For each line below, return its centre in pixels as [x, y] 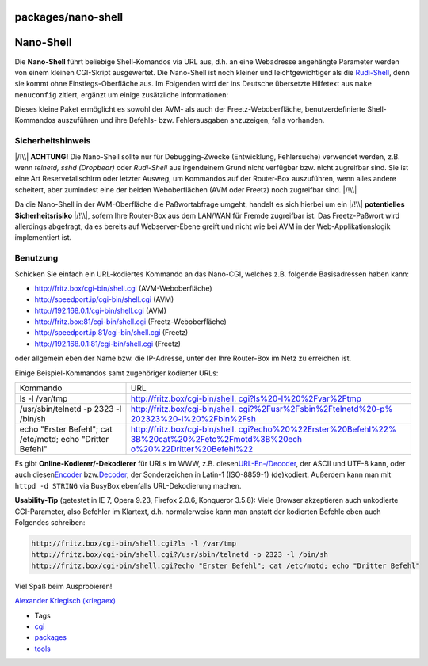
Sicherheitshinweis [53, 141]
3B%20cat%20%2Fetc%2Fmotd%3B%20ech [217, 440]
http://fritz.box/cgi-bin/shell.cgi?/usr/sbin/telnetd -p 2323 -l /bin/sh [180, 555]
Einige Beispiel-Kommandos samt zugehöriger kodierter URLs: [117, 373]
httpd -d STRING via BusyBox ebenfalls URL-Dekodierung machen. [128, 485]
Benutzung [36, 258]
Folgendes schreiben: [50, 522]
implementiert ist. [43, 238]
